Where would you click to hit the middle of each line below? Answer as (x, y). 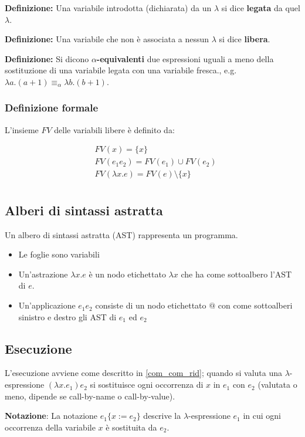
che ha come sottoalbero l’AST (236, 274)
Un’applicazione (47, 305)
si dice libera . (245, 39)
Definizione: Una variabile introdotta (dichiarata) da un (108, 8)
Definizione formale (52, 108)
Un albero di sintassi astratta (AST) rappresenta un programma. (121, 234)
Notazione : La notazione (51, 416)
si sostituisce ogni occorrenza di (147, 385)
